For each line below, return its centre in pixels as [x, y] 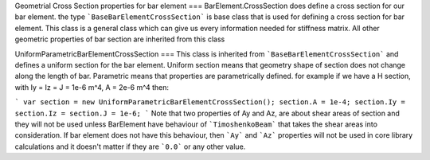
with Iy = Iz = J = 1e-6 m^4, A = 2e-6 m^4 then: [92, 87]
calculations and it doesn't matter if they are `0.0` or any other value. [130, 146]
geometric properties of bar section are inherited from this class [120, 39]
